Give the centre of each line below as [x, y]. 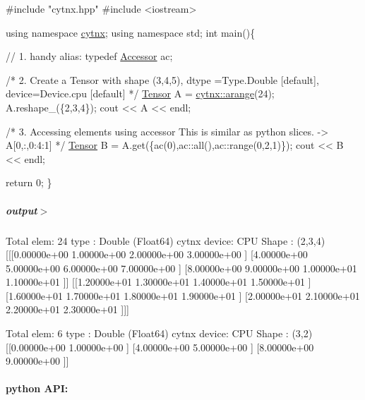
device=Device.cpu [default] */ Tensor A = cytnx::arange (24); [140, 93]
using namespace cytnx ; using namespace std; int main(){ [131, 32]
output [22, 210]
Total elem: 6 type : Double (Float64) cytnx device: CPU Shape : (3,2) [159, 333]
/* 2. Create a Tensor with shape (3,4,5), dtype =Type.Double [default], [162, 79]
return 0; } [29, 182]
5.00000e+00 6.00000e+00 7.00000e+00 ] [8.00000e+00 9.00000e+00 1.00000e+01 [181, 268]
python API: [37, 388]
